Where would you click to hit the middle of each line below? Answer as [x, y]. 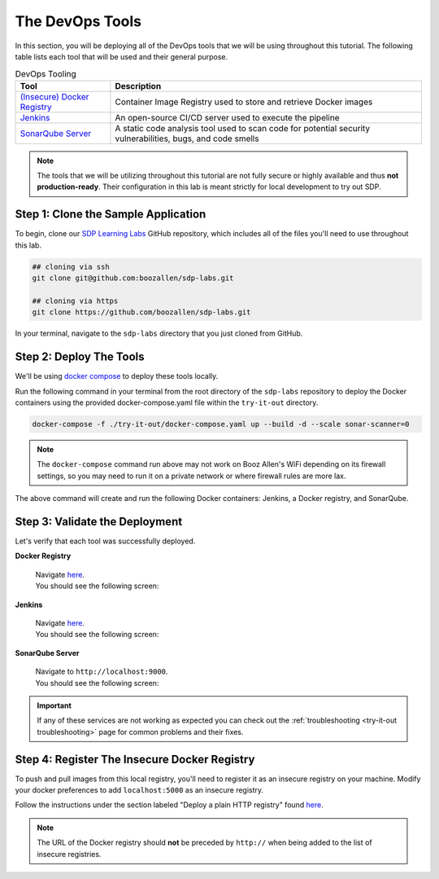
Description [138, 86]
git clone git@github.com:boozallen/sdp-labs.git [133, 278]
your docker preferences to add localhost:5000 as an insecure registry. [139, 790]
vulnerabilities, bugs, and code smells [187, 138]
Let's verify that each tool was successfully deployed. [105, 541]
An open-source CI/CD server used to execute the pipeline [227, 117]
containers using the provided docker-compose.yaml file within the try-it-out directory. [167, 402]
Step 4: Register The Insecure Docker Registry [135, 759]
